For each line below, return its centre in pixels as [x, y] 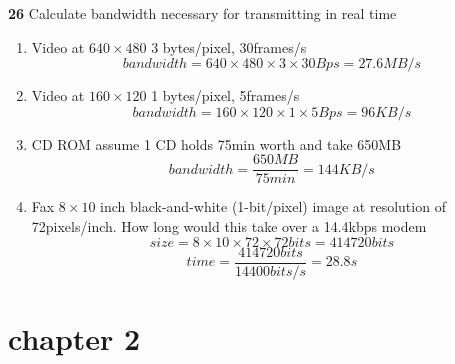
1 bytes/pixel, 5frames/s [225, 95]
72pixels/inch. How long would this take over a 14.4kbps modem [229, 226]
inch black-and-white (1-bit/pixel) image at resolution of [273, 206]
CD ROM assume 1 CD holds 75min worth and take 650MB [216, 143]
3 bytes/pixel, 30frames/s [229, 46]
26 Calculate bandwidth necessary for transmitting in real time [202, 13]
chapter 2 [74, 337]
